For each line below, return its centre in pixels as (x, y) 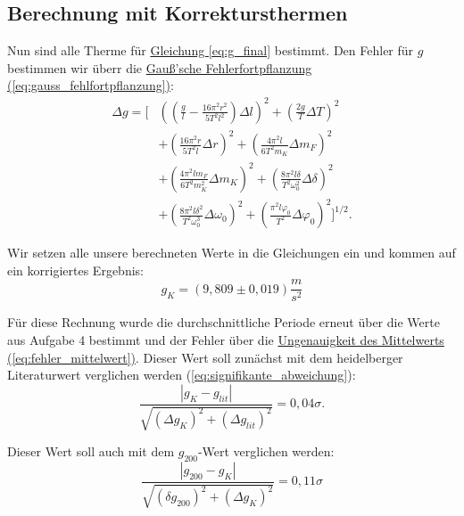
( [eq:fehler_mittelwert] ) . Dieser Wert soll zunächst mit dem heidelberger (205, 357)
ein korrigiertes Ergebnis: (75, 270)
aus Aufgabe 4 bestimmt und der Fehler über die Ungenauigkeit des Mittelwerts (226, 339)
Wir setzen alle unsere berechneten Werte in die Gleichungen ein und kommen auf (232, 253)
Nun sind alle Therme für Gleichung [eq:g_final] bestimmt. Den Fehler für (211, 50)
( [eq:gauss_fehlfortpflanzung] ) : (91, 85)
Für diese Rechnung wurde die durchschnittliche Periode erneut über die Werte (224, 322)
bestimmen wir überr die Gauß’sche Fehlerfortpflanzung (160, 67)
